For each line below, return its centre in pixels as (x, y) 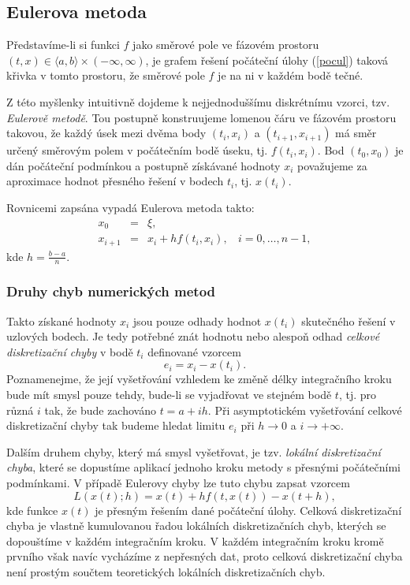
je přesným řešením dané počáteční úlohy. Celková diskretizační (248, 510)
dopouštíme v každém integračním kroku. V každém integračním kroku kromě (195, 540)
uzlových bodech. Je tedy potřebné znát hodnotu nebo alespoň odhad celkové (193, 336)
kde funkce (32, 510)
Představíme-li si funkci (63, 45)
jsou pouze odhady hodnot (197, 320)
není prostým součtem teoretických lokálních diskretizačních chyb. (166, 571)
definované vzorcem (194, 351)
